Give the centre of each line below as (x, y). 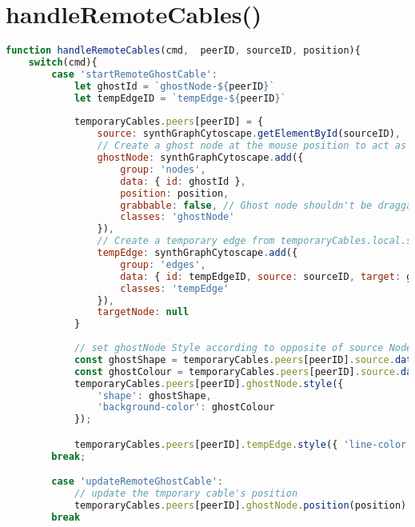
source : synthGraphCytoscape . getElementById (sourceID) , (249, 134)
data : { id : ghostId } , (183, 181)
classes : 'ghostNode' (178, 217)
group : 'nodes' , (163, 169)
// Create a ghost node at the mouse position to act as (252, 146)
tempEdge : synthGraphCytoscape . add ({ (198, 253)
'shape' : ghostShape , (154, 395)
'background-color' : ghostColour (186, 407)
